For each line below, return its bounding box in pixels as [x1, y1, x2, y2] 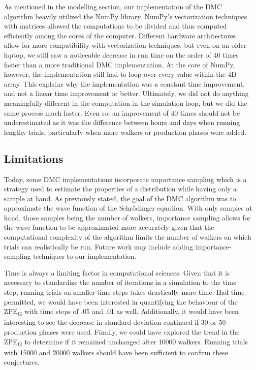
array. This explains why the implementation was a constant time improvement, [4, 78, 245, 89]
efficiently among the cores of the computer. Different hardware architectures [4, 30, 236, 40]
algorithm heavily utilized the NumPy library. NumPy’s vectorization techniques [4, 11, 247, 21]
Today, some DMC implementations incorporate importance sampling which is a [4, 174, 247, 184]
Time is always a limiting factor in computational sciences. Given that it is [4, 267, 230, 277]
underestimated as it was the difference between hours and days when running [4, 117, 240, 127]
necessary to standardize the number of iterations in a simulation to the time [4, 277, 236, 287]
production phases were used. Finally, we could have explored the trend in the [4, 326, 240, 337]
